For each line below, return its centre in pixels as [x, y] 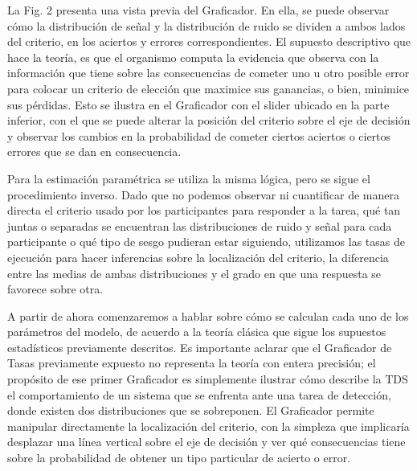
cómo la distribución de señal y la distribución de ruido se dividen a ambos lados [206, 25]
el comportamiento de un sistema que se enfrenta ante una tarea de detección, [199, 394]
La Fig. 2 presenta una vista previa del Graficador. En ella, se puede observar [198, 10]
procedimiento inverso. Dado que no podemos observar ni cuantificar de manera [203, 194]
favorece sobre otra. [55, 289]
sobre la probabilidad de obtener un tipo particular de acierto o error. [179, 458]
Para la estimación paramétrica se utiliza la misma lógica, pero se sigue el [189, 178]
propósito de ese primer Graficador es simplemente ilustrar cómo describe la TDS [208, 379]
